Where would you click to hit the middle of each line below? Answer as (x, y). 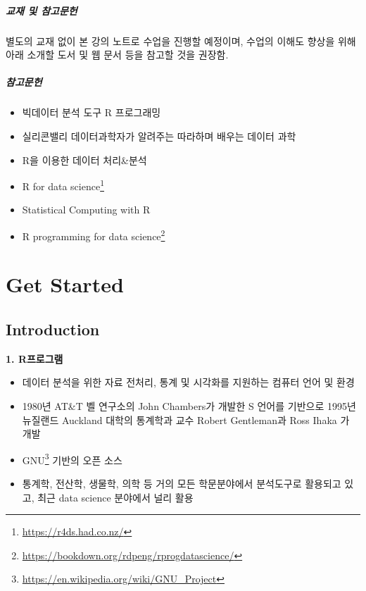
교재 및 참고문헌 (42, 10)
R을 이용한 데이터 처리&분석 (84, 160)
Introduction (53, 329)
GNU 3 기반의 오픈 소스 (72, 459)
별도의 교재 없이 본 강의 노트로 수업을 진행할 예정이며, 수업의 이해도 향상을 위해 (181, 41)
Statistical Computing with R (86, 210)
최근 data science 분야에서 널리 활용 (115, 497)
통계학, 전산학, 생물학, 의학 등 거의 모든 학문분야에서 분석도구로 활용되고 (182, 483)
